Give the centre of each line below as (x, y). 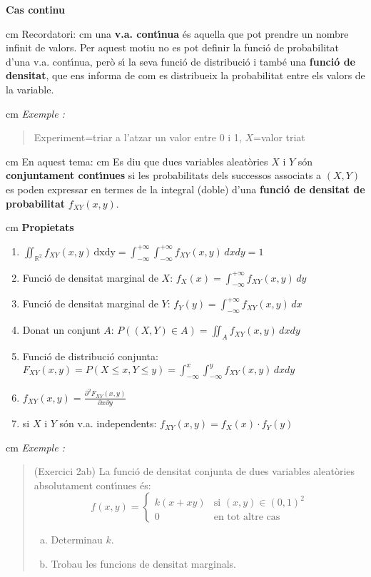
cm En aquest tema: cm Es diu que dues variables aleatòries (137, 161)
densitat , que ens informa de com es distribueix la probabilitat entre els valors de (185, 75)
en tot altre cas (247, 517)
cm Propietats (40, 227)
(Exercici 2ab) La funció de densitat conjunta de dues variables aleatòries (194, 471)
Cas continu (36, 9)
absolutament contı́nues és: (92, 485)
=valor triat (279, 137)
